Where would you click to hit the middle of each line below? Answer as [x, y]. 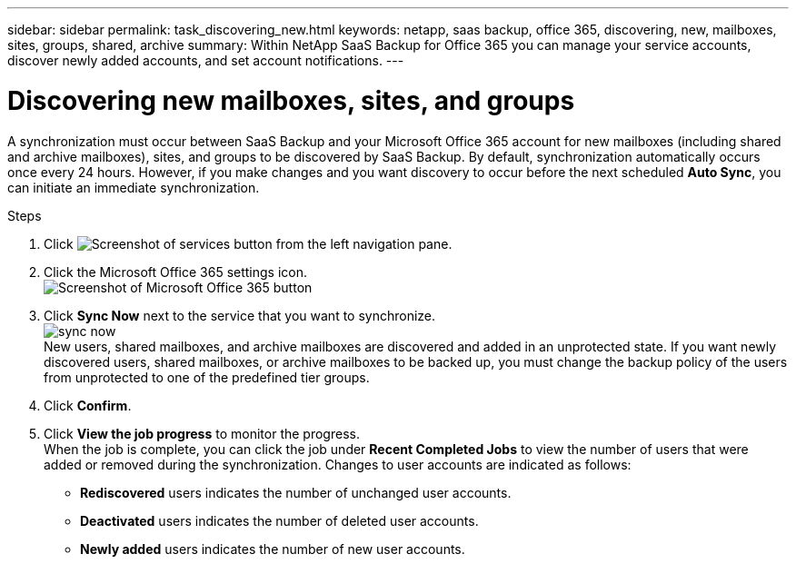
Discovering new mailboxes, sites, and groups [291, 100]
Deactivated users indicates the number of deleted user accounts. [279, 520]
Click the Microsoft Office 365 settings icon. [176, 272]
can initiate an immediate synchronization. [134, 187]
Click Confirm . [88, 405]
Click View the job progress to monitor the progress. [202, 433]
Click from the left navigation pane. [248, 243]
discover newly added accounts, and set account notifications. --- [206, 60]
